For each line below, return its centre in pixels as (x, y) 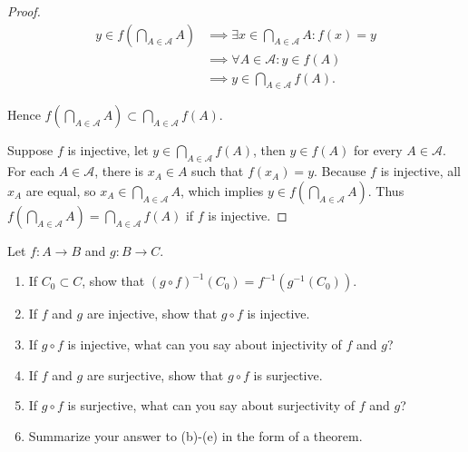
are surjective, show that (155, 374)
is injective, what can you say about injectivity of (205, 344)
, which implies (222, 190)
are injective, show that (152, 314)
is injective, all (420, 171)
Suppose (30, 150)
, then (269, 150)
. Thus (386, 190)
